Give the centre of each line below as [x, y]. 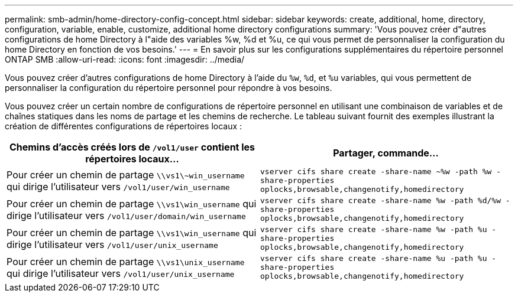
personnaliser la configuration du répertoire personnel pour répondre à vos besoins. [169, 88]
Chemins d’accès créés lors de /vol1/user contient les [132, 147]
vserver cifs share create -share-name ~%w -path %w [376, 172]
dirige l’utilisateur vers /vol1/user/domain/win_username [126, 215]
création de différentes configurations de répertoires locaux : [124, 126]
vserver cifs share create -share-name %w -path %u [374, 229]
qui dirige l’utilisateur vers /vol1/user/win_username [118, 186]
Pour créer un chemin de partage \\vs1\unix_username [126, 261]
